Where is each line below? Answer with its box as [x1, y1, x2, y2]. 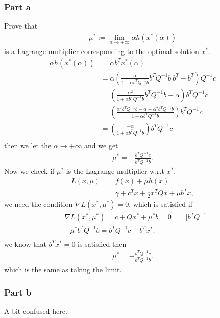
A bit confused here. [4, 305, 67, 316]
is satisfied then [78, 238, 127, 249]
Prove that [4, 20, 38, 31]
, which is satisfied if [129, 199, 192, 209]
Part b [4, 285, 32, 298]
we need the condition [4, 199, 73, 209]
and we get [84, 140, 118, 150]
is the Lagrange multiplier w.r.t [66, 166, 164, 176]
